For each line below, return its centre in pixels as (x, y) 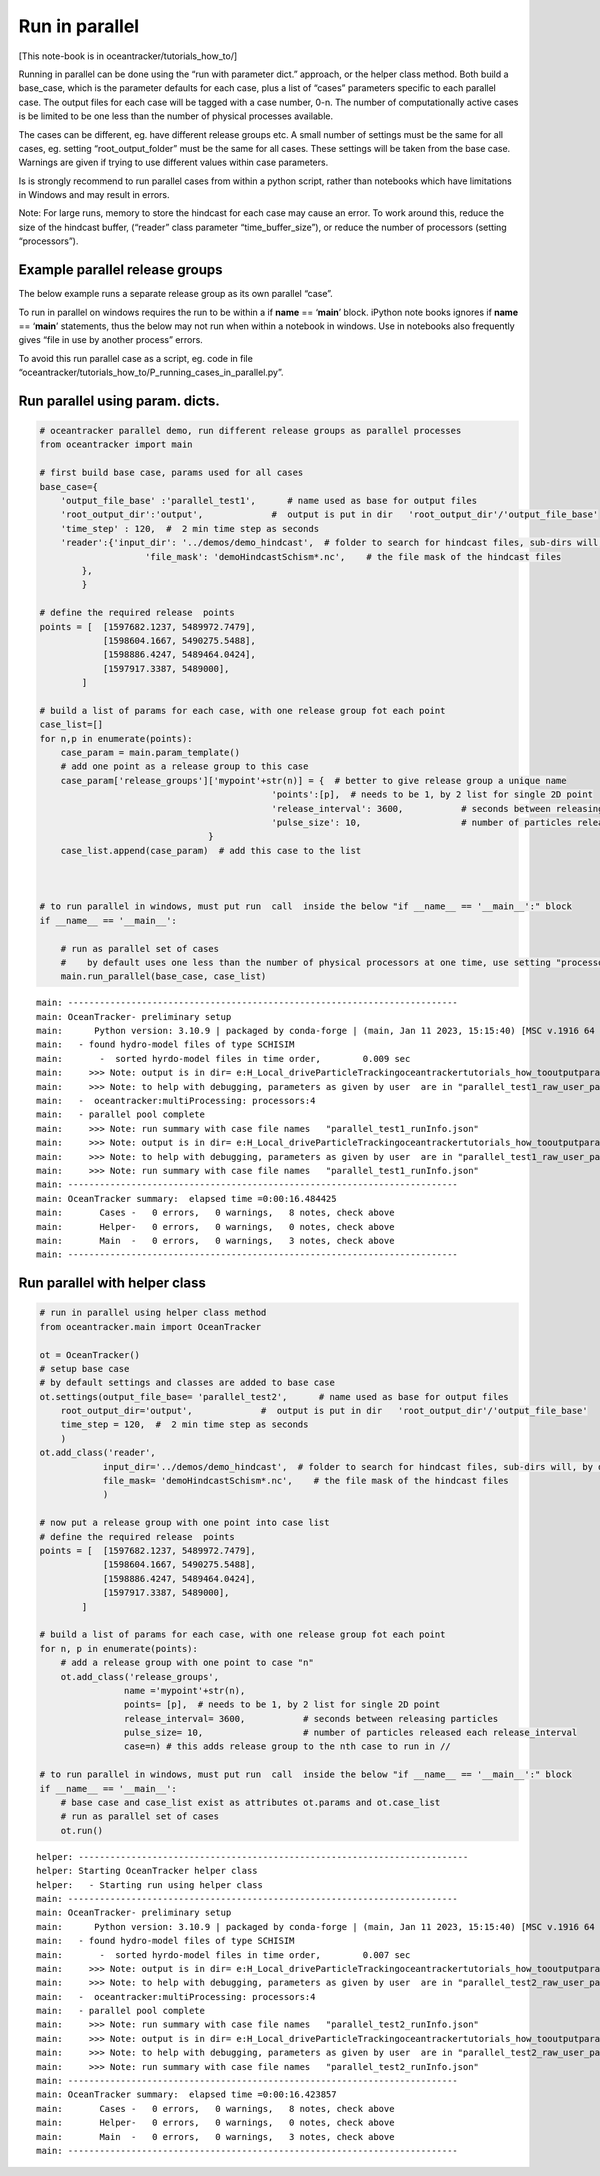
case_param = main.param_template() (150, 753)
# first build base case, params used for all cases (171, 473)
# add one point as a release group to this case (184, 766)
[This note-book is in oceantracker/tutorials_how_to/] (128, 56)
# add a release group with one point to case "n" (187, 1663)
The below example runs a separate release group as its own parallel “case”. (176, 294)
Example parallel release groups (120, 270)
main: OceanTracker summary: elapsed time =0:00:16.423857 (186, 2094)
